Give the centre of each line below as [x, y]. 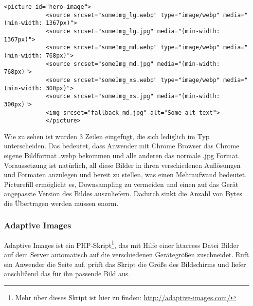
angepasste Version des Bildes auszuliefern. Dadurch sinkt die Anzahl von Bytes [123, 194]
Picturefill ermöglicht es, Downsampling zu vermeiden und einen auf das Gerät [121, 184]
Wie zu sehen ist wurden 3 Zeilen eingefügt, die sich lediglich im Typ [107, 136]
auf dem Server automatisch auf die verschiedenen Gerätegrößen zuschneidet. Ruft [126, 255]
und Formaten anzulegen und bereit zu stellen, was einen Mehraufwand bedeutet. [126, 174]
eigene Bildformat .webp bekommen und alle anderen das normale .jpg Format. [122, 155]
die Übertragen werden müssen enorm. [61, 203]
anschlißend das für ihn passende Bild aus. [67, 274]
